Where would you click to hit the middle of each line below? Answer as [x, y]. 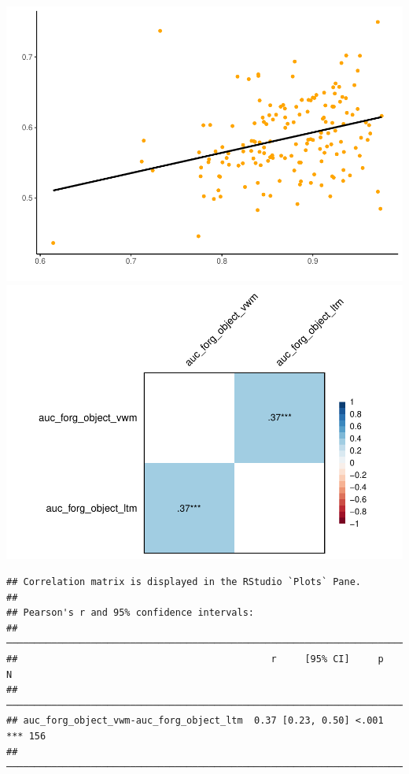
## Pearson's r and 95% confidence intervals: [130, 613]
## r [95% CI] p [195, 659]
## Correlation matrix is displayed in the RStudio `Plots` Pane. [184, 582]
